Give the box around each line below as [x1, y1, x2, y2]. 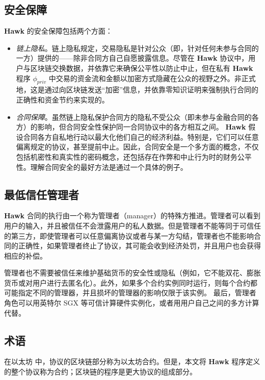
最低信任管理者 [4, 186, 79, 202]
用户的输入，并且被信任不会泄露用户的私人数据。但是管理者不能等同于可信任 [4, 220, 261, 231]
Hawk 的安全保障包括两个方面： [4, 26, 113, 36]
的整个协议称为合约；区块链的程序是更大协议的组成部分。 [4, 366, 197, 377]
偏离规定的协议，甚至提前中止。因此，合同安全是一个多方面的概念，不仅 [16, 141, 259, 152]
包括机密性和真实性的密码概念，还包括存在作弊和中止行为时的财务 [16, 151, 237, 162]
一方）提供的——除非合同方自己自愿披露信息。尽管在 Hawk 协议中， [16, 53, 249, 63]
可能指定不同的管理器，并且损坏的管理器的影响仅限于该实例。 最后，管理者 [4, 287, 256, 298]
